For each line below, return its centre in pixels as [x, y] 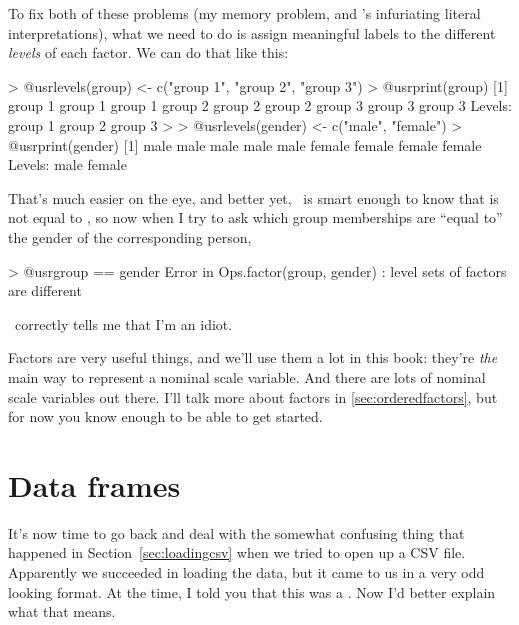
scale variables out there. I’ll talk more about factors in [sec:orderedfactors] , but [253, 396]
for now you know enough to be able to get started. [165, 416]
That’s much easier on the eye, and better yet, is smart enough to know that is [253, 197]
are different [45, 290]
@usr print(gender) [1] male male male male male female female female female [245, 144]
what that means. [62, 611]
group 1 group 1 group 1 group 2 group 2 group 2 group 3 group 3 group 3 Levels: [260, 105]
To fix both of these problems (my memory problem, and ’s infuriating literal [244, 13]
